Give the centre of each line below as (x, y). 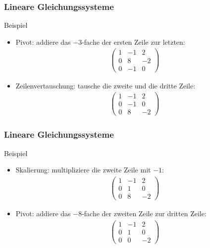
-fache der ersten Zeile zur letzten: (133, 41)
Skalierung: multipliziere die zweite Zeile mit (83, 170)
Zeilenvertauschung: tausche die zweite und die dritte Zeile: (105, 85)
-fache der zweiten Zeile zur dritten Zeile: (144, 213)
